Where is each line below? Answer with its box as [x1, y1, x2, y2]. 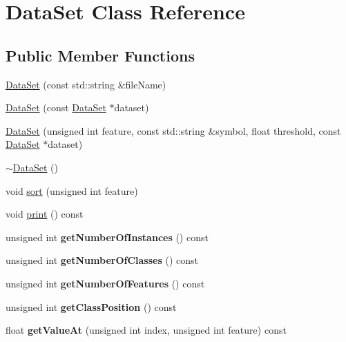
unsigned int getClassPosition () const [6, 299, 177, 314]
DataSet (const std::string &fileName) [6, 77, 166, 91]
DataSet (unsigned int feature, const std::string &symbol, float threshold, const [6, 123, 341, 137]
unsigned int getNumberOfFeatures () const [6, 276, 205, 290]
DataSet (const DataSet [6, 100, 106, 115]
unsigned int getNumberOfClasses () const [6, 253, 199, 267]
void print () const [6, 207, 84, 221]
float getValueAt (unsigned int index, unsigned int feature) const [6, 323, 287, 337]
